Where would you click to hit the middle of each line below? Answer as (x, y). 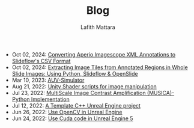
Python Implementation (41, 99)
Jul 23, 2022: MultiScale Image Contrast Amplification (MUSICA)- (93, 93)
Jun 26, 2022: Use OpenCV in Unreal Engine (67, 112)
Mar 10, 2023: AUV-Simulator (48, 80)
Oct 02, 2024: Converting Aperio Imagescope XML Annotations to (94, 54)
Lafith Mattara (98, 27)
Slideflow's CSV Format (41, 61)
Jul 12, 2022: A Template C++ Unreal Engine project (76, 105)
